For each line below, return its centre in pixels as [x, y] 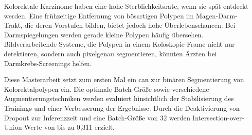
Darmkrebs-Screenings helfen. [48, 63]
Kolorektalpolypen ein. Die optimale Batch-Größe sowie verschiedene [107, 89]
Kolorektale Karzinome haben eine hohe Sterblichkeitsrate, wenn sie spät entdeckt [126, 6]
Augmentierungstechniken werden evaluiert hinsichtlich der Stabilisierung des [119, 98]
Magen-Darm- [216, 15]
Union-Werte [23, 127]
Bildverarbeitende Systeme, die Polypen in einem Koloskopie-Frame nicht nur [119, 44]
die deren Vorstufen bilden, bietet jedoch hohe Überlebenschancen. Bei [130, 25]
